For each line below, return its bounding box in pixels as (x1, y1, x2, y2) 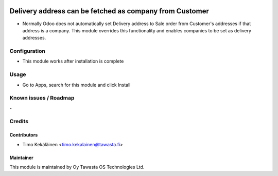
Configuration (9, 48, 46, 55)
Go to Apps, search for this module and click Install (22, 82, 131, 88)
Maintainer (9, 154, 33, 161)
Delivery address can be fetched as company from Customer (9, 7, 210, 15)
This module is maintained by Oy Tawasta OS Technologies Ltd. (9, 164, 145, 170)
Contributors (9, 132, 38, 138)
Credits (9, 118, 28, 125)
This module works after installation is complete (22, 58, 124, 64)
